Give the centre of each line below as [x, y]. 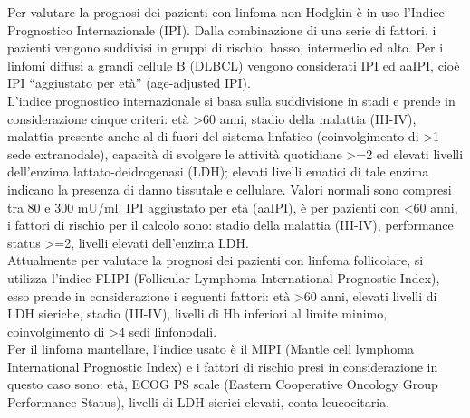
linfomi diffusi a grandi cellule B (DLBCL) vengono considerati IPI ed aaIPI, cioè [234, 65]
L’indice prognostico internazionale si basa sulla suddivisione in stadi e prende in [231, 100]
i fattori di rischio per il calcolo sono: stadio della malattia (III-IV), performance [230, 225]
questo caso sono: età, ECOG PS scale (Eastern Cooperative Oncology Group [223, 384]
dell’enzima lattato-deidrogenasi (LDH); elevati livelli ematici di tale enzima [218, 171]
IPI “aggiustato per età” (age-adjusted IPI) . [129, 83]
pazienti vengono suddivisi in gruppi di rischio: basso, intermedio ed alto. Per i [225, 47]
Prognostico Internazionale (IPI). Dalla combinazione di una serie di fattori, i [222, 29]
